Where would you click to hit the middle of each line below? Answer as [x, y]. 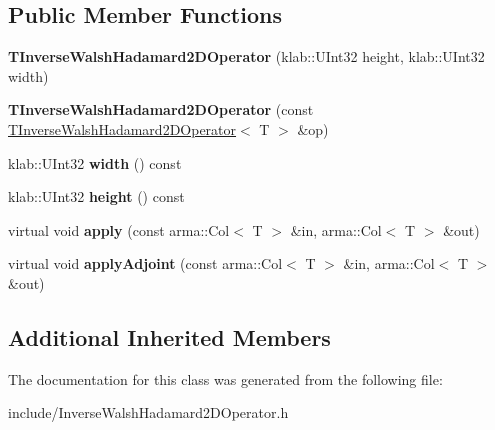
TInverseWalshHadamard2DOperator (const [161, 109]
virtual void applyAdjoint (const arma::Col [145, 263]
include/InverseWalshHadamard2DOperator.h [148, 412]
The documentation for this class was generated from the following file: [225, 378]
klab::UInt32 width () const [95, 162]
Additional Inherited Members [169, 336]
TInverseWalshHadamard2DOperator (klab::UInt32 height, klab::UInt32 [246, 56]
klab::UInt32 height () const [96, 196]
